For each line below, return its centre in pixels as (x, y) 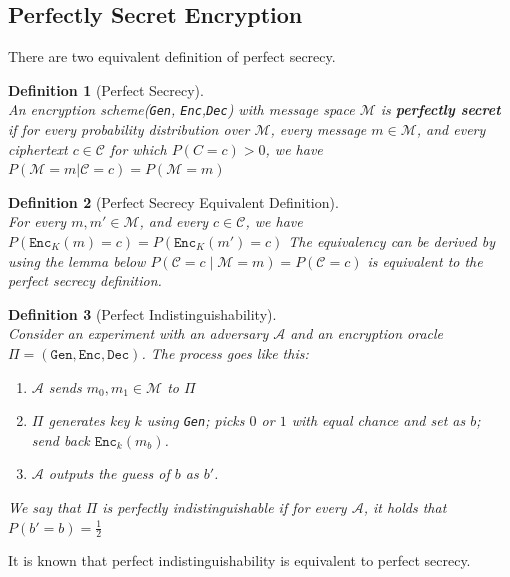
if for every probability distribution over (129, 129)
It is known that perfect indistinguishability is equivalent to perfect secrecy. (239, 560)
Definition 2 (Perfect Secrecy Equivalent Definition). (173, 201)
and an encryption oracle (366, 333)
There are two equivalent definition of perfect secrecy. (172, 56)
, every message (318, 129)
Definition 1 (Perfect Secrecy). (106, 89)
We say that (44, 507)
